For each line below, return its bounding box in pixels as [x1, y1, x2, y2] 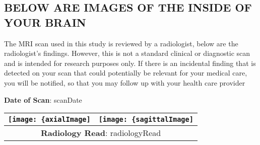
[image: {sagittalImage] [98, 115, 193, 124]
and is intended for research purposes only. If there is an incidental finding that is [4, 57, 256, 68]
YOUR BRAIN [4, 14, 86, 30]
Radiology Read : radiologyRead [40, 127, 161, 139]
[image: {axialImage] [8, 115, 91, 124]
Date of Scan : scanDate [4, 94, 82, 105]
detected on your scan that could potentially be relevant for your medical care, [4, 67, 247, 78]
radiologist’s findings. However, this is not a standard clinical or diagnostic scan [4, 48, 250, 58]
